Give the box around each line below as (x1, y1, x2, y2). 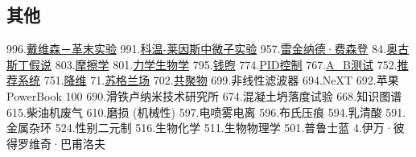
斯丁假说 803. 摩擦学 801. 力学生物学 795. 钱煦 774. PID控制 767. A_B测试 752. (6, 56, 397, 72)
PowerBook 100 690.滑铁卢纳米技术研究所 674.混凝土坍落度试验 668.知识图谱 (6, 87, 402, 104)
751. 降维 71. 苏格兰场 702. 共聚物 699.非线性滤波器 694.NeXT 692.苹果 (43, 72, 399, 89)
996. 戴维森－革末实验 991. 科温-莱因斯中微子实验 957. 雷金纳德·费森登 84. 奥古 (6, 40, 410, 57)
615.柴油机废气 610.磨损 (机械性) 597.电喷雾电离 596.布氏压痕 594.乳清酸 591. (6, 103, 406, 120)
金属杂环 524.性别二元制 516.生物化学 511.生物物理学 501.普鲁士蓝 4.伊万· (6, 119, 393, 136)
